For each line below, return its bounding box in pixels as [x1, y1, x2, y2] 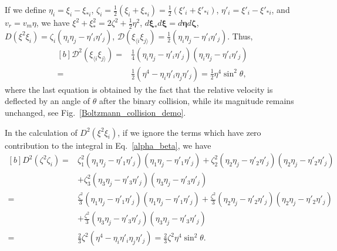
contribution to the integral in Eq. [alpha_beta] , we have [5, 139, 211, 151]
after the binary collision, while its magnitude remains [99, 95, 294, 107]
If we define [5, 4, 46, 15]
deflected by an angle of [5, 95, 90, 107]
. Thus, [227, 29, 253, 42]
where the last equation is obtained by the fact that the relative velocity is [5, 83, 273, 95]
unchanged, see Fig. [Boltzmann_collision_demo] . [5, 106, 186, 119]
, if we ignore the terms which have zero [117, 126, 261, 138]
